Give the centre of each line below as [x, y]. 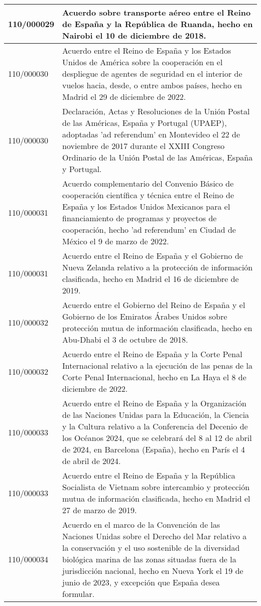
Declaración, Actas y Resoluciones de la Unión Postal [156, 111]
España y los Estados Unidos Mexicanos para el [146, 206]
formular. [79, 594]
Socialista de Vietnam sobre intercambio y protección [156, 487]
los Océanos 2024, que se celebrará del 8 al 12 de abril [157, 438]
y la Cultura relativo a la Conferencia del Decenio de [155, 426]
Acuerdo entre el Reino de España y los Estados [147, 50]
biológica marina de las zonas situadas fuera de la [149, 559]
